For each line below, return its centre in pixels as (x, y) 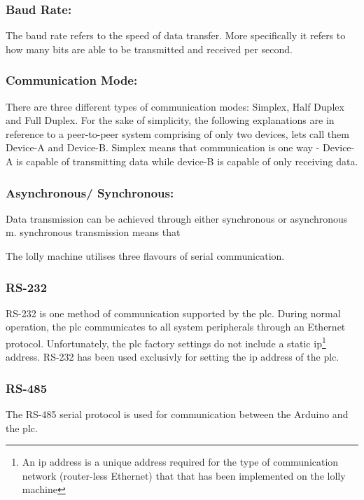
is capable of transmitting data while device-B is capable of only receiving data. (187, 161)
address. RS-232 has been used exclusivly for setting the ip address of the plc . (173, 357)
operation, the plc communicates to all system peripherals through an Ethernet (176, 327)
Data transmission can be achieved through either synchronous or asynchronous (177, 218)
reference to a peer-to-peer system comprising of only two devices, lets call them (177, 133)
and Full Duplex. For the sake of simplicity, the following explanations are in (170, 120)
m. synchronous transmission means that (93, 232)
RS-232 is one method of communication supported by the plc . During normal (173, 313)
